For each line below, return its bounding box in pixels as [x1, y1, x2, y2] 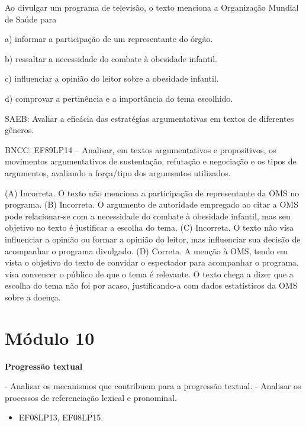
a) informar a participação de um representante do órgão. [5, 33, 213, 45]
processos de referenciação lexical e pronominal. [5, 391, 177, 403]
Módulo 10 [5, 325, 95, 350]
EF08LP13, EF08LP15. [18, 411, 104, 423]
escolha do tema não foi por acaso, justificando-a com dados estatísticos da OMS [5, 279, 298, 292]
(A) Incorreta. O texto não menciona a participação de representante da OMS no [5, 186, 299, 199]
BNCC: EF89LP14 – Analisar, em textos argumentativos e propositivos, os [5, 143, 276, 156]
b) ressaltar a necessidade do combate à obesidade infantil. [5, 52, 218, 64]
